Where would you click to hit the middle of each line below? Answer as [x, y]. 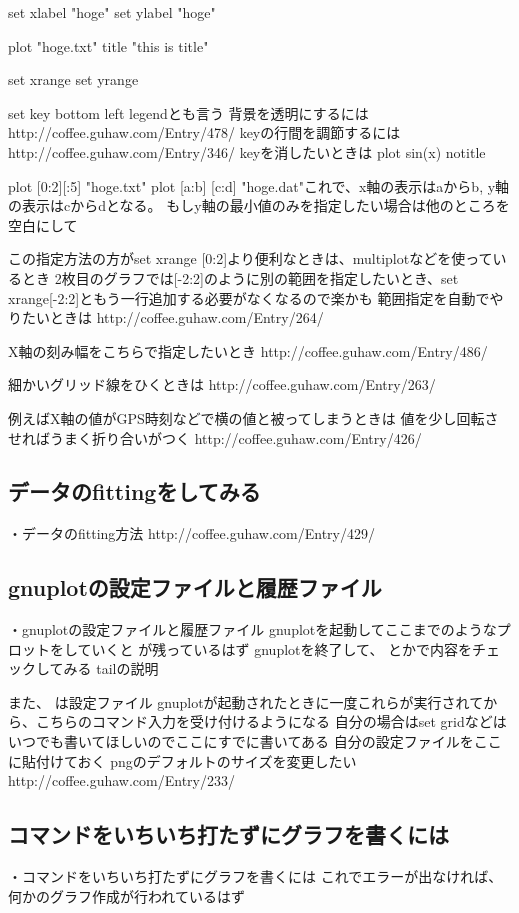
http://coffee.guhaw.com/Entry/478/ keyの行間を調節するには [204, 132]
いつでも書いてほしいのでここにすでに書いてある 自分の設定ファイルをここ [255, 741]
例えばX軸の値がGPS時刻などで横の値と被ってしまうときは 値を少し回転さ [253, 417]
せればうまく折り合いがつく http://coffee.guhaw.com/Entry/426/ [215, 437]
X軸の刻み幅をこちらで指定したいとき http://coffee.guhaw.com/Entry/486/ [248, 350]
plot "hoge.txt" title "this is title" [108, 45]
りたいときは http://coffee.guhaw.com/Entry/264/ [166, 317]
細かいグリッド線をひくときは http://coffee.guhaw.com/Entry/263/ [222, 384]
